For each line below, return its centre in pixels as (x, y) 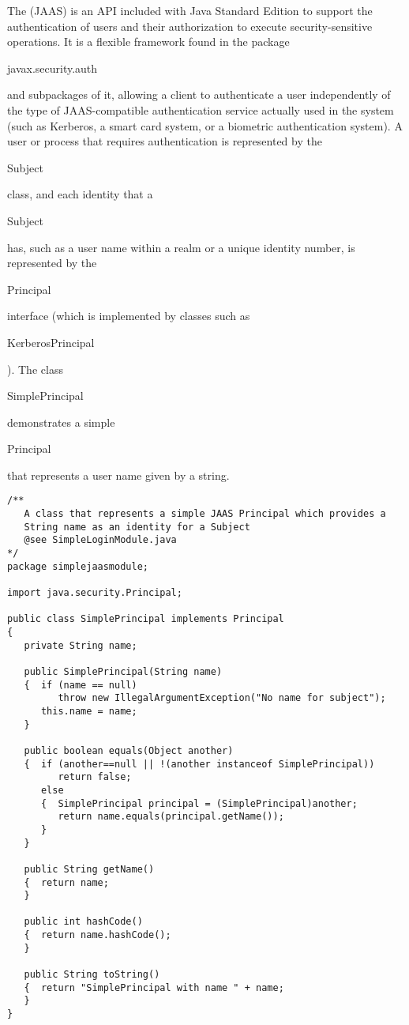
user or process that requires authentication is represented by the (165, 141)
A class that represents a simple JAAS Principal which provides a (205, 514)
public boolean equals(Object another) (129, 750)
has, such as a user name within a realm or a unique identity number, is (181, 247)
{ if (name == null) (81, 685)
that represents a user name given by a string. (118, 475)
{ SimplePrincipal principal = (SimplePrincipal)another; (199, 803)
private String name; (81, 645)
